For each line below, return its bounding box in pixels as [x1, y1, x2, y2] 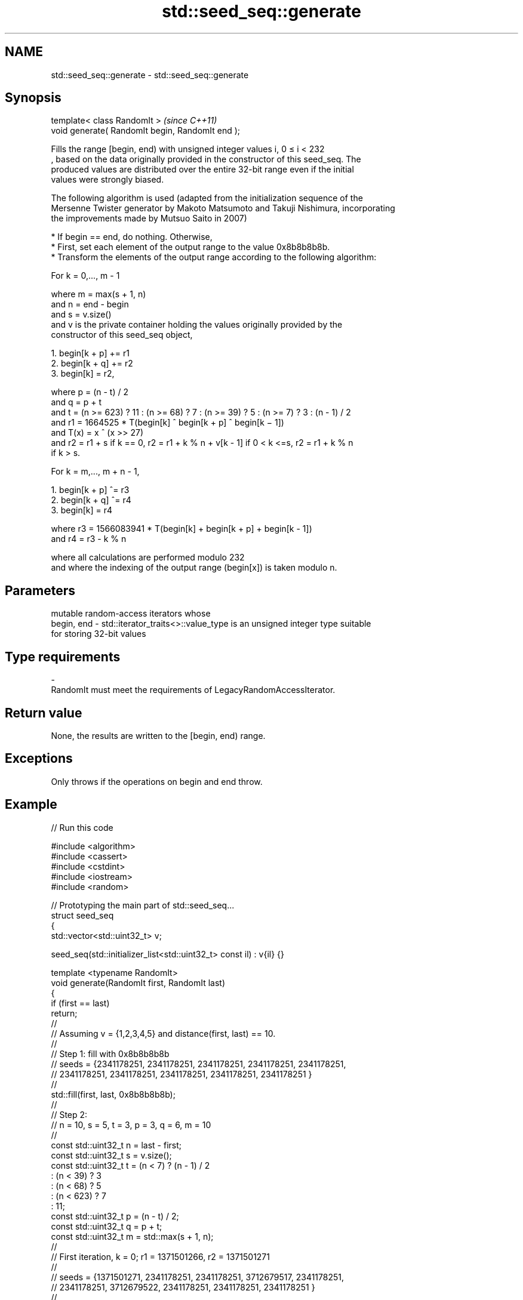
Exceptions [5, 751, 73, 766]
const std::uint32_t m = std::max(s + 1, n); [51, 1231, 214, 1242]
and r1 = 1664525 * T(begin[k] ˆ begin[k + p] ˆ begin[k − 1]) [51, 417, 284, 428]
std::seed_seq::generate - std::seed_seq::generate [51, 69, 249, 80]
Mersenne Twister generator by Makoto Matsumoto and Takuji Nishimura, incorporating [51, 203, 395, 214]
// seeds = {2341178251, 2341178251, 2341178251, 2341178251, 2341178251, [51, 1058, 346, 1069]
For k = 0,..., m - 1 [51, 270, 120, 281]
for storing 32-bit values [51, 629, 146, 639]
